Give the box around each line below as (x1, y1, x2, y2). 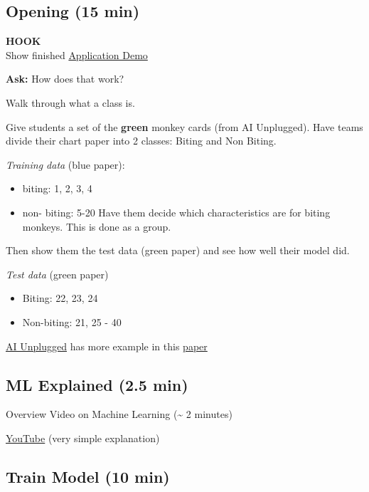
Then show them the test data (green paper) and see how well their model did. (6, 243, 350, 258)
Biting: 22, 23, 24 (22, 291, 98, 305)
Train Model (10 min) (6, 465, 170, 487)
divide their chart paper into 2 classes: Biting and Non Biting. (6, 133, 277, 148)
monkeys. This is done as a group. (22, 219, 171, 234)
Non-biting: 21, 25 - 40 (22, 314, 122, 329)
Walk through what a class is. (6, 95, 135, 110)
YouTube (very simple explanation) (6, 430, 160, 445)
